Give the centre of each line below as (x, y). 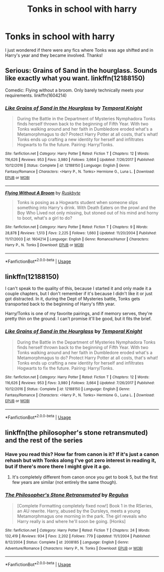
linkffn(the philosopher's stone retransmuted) (77, 433)
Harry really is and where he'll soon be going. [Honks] (71, 521)
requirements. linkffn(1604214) (36, 95)
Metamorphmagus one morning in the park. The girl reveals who (82, 516)
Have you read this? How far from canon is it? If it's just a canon (82, 454)
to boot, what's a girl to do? (44, 218)
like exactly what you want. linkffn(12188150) (75, 79)
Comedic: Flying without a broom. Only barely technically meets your (74, 90)
